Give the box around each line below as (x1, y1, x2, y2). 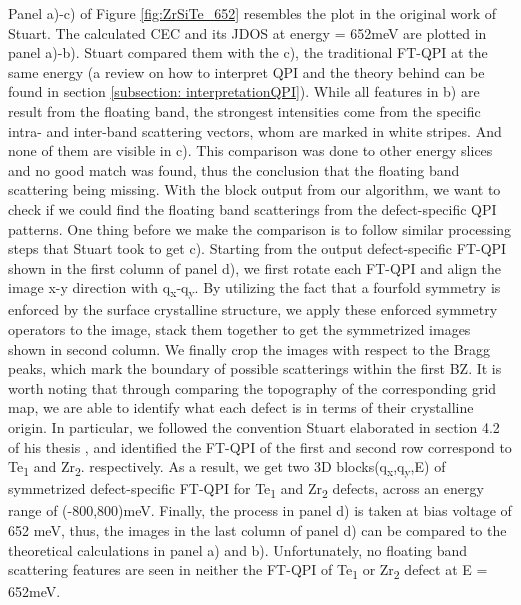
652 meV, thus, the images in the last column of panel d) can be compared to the (8, 520, 507, 541)
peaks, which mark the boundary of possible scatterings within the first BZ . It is (8, 358, 502, 379)
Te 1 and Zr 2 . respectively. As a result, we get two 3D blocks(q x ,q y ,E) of (8, 456, 446, 479)
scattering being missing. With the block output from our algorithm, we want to (8, 179, 501, 200)
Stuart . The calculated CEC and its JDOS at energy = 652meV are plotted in (8, 22, 487, 43)
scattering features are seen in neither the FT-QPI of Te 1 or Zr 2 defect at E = (8, 559, 488, 583)
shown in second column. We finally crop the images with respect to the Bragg (8, 338, 491, 359)
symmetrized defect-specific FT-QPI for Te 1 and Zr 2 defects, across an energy (8, 478, 484, 502)
